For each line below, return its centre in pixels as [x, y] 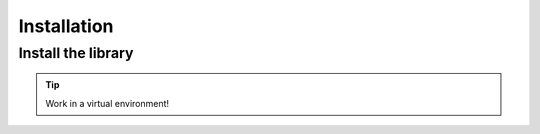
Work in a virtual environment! [107, 103]
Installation [66, 26]
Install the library [76, 53]
